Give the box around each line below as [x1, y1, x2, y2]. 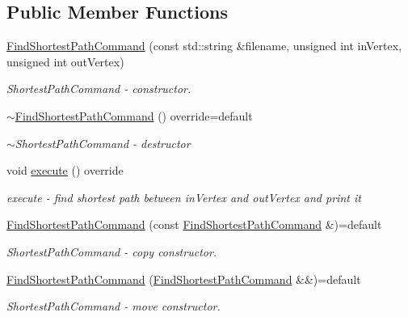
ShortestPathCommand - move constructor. [6, 298, 221, 315]
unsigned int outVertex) [6, 53, 124, 70]
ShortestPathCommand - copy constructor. [6, 243, 217, 260]
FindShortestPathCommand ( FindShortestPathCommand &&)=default [6, 270, 361, 287]
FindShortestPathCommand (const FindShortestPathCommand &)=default [6, 216, 382, 233]
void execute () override [6, 162, 124, 179]
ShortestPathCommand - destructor [15, 134, 191, 151]
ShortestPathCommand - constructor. [6, 80, 191, 97]
